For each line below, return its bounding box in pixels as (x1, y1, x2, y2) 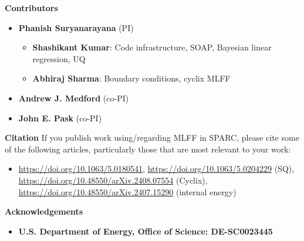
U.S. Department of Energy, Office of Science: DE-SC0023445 (18, 225, 273, 237)
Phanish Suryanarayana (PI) (18, 21, 134, 33)
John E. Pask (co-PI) (18, 111, 102, 124)
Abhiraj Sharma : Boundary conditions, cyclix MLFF (32, 72, 231, 84)
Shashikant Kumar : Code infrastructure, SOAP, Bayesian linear (32, 41, 272, 53)
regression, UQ (32, 52, 86, 65)
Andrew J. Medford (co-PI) (18, 91, 129, 104)
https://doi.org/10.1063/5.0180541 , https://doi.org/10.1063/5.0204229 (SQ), (18, 162, 295, 175)
